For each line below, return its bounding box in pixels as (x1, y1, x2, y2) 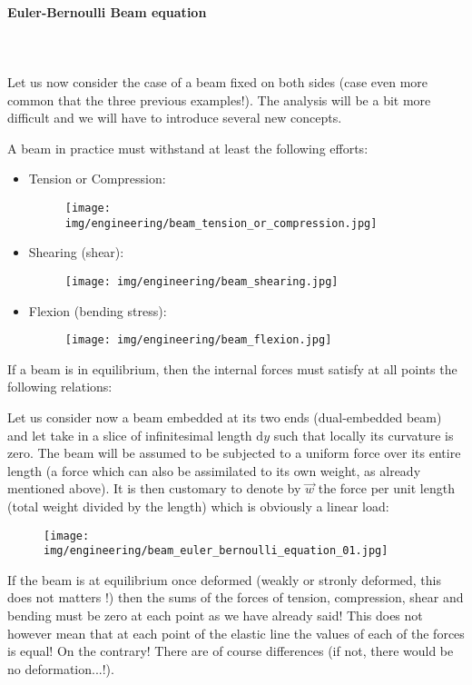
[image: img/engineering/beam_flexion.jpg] (64, 333, 332, 347)
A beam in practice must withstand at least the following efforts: (7, 138, 369, 157)
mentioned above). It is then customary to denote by (7, 479, 301, 498)
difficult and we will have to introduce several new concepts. (7, 108, 342, 127)
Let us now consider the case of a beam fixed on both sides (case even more (7, 72, 428, 91)
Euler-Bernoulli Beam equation (7, 2, 207, 21)
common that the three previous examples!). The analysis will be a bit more (7, 90, 431, 109)
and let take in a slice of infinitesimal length (7, 425, 252, 444)
